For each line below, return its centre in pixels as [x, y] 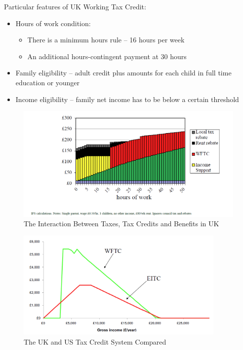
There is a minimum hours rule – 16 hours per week [106, 40]
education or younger [48, 82]
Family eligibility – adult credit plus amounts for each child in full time [123, 73]
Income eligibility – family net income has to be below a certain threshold [127, 99]
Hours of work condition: [53, 23]
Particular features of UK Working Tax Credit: [75, 6]
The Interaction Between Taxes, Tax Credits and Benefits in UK [121, 224]
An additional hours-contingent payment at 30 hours [107, 56]
